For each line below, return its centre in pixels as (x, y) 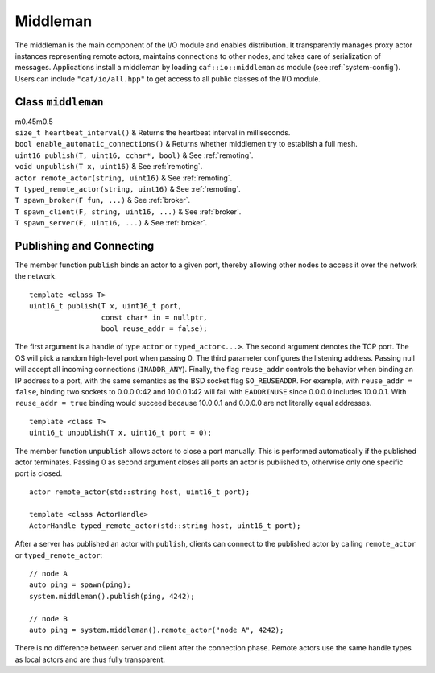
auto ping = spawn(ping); (81, 585)
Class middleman (59, 102)
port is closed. (39, 473)
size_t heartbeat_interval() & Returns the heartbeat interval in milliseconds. (153, 133)
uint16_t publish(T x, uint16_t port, (106, 306)
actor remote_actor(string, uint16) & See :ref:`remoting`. (124, 178)
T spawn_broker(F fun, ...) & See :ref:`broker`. (103, 200)
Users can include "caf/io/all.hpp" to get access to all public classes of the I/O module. (168, 78)
